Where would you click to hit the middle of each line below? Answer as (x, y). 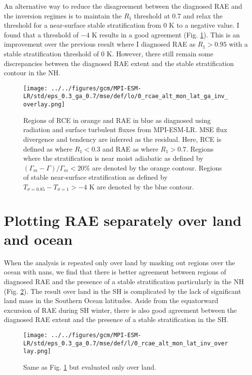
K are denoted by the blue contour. (142, 186)
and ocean (38, 239)
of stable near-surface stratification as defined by (95, 177)
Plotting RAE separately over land (123, 220)
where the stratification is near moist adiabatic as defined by (113, 158)
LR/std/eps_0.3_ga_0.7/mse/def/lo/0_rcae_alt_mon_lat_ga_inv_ (126, 96)
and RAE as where (130, 148)
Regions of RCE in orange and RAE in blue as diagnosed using (117, 120)
